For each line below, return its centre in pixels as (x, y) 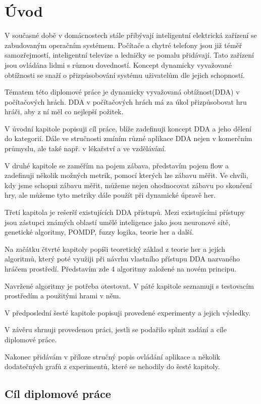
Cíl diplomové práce (58, 394)
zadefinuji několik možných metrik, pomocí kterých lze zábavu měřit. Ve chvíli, (126, 175)
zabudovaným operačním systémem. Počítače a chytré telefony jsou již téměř (123, 45)
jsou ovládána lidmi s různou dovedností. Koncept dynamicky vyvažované (118, 64)
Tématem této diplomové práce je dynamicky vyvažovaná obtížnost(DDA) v (122, 92)
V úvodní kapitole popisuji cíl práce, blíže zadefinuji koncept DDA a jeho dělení (128, 128)
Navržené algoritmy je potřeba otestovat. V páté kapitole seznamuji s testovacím (129, 285)
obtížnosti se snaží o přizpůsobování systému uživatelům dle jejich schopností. (125, 75)
